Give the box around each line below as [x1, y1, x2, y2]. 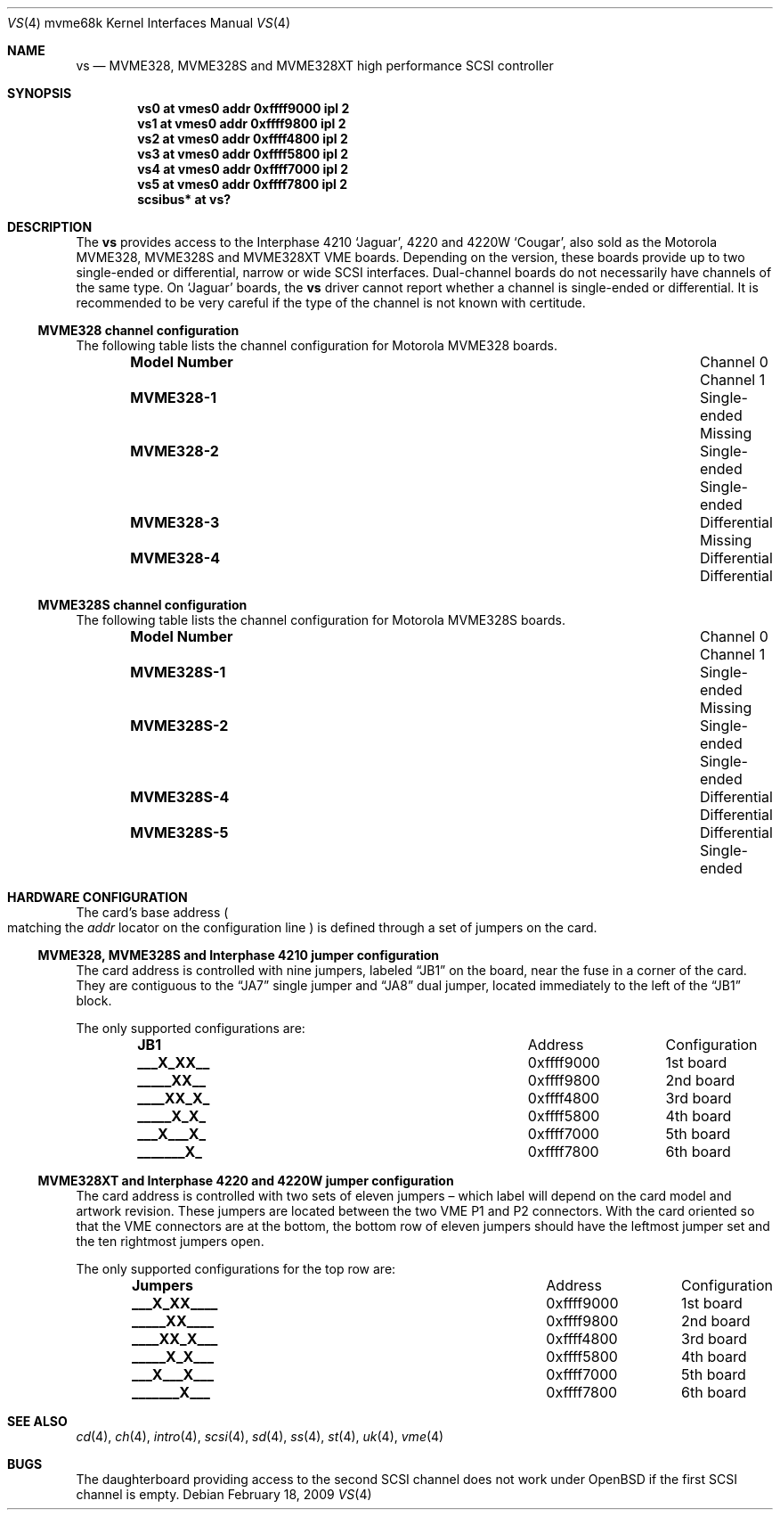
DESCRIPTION [7, 219, 93, 234]
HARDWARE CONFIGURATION [7, 890, 188, 905]
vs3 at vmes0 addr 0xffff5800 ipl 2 [137, 146, 349, 161]
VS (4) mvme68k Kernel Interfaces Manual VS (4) [7, 15, 291, 30]
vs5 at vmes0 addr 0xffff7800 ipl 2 [137, 176, 348, 192]
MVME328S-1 [130, 663, 226, 681]
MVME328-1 [130, 389, 217, 406]
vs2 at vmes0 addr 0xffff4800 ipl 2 [137, 131, 348, 146]
